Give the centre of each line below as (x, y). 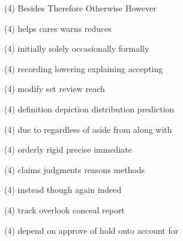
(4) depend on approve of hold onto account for (91, 230)
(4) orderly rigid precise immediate (68, 149)
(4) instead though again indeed (63, 190)
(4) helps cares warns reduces (58, 28)
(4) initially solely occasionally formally (77, 48)
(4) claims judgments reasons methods (75, 169)
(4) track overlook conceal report (64, 209)
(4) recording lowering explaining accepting (84, 68)
